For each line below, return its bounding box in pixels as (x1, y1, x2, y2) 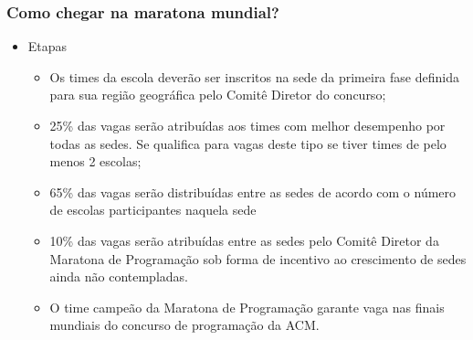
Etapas (27, 37, 68, 56)
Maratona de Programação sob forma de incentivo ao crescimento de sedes (49, 249, 467, 268)
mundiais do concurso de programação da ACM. (49, 315, 320, 335)
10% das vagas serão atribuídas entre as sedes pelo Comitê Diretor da (49, 230, 439, 250)
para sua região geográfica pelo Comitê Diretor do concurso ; (49, 85, 386, 104)
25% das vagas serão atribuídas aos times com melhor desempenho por (49, 116, 446, 134)
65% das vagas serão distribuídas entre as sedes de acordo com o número (49, 182, 457, 201)
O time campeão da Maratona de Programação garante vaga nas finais (49, 297, 445, 316)
